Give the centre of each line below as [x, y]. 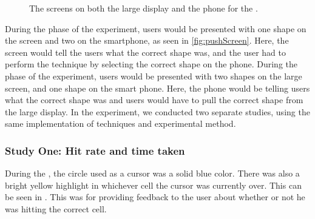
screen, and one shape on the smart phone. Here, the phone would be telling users [157, 88]
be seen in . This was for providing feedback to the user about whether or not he [155, 197]
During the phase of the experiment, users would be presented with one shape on [156, 28]
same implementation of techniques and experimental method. [120, 123]
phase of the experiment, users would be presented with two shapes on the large [154, 76]
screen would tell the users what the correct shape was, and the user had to [145, 52]
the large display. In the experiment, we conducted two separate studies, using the [157, 111]
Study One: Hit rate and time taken [95, 150]
